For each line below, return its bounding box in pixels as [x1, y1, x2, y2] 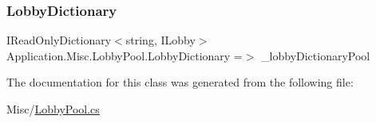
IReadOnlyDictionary [6, 32, 112, 48]
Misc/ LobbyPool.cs [6, 101, 100, 117]
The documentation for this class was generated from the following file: [6, 74, 354, 90]
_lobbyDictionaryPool [261, 47, 370, 63]
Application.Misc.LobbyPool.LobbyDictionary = [6, 47, 243, 63]
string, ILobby [125, 32, 196, 48]
